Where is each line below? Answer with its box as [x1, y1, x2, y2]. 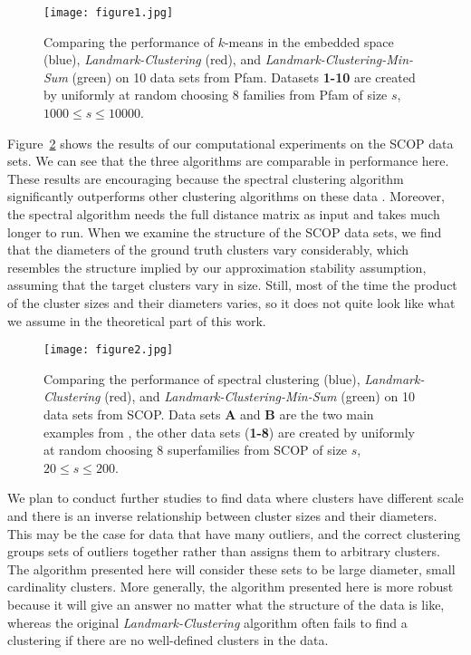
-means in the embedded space [224, 32, 394, 51]
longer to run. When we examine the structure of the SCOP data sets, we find [7, 222, 442, 241]
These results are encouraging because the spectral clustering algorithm [7, 169, 404, 188]
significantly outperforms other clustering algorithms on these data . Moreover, [7, 187, 445, 206]
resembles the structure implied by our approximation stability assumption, [7, 257, 427, 276]
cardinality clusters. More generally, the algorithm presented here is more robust [7, 577, 454, 596]
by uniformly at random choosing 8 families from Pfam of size [43, 85, 388, 104]
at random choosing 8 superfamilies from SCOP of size [43, 440, 348, 459]
